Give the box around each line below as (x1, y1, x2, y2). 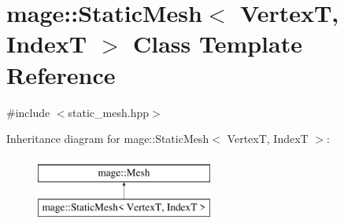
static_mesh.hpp (68, 104, 150, 120)
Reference (6, 58, 116, 90)
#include (6, 104, 50, 120)
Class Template (132, 27, 302, 60)
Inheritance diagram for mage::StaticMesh (6, 130, 209, 147)
